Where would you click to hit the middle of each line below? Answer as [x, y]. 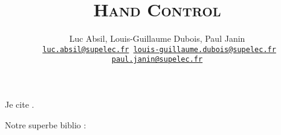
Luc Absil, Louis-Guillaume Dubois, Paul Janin [157, 38]
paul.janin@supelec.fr [157, 60]
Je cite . [20, 104]
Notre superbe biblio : [46, 124]
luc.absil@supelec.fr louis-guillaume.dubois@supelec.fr [159, 49]
